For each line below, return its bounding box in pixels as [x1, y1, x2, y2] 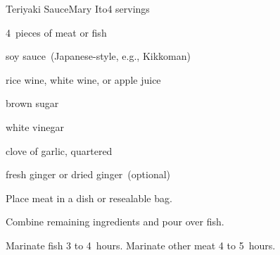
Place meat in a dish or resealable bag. [6, 190, 172, 205]
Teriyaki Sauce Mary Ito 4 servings [6, 1, 150, 15]
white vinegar [6, 119, 64, 134]
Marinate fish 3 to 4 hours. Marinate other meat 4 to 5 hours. [6, 237, 276, 252]
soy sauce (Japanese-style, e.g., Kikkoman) [6, 49, 191, 63]
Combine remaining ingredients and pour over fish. [6, 214, 224, 229]
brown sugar [6, 96, 59, 111]
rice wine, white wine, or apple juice [6, 72, 161, 87]
